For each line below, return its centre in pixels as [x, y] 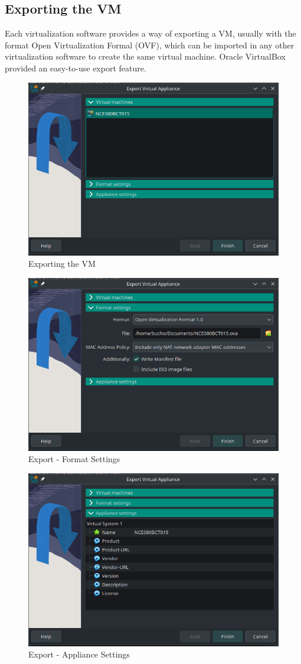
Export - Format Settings [74, 459]
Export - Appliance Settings [79, 654]
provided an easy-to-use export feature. [76, 68]
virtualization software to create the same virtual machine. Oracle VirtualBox [145, 56]
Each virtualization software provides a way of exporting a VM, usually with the [150, 33]
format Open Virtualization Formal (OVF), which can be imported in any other [150, 45]
